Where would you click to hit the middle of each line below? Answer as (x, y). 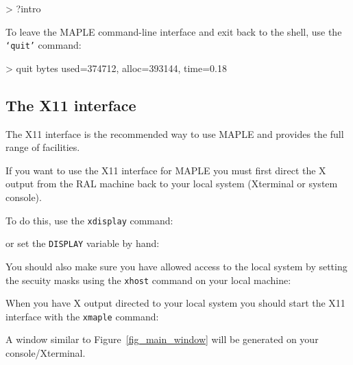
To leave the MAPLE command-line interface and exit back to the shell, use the (174, 31)
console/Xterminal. (46, 353)
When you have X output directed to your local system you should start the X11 (175, 303)
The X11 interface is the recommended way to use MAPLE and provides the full (175, 133)
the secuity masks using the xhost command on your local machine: (148, 280)
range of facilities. (43, 147)
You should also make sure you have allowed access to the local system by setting (176, 266)
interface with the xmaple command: (82, 316)
